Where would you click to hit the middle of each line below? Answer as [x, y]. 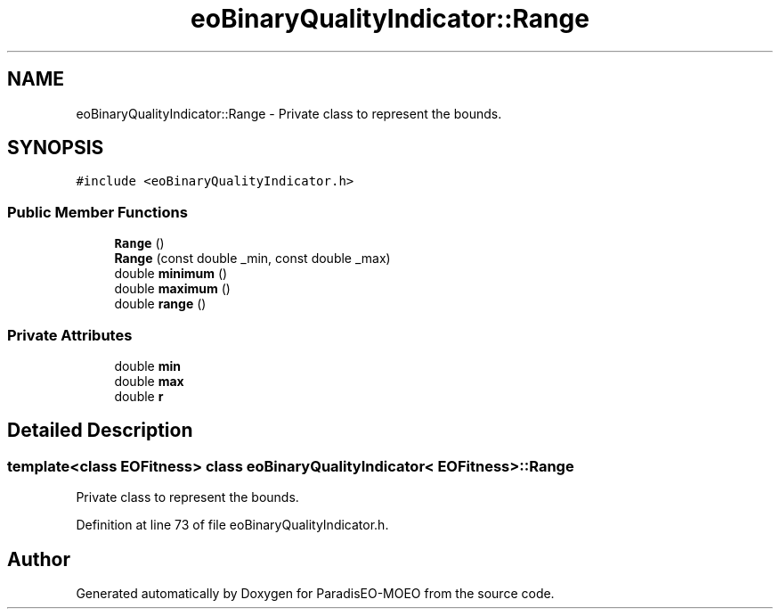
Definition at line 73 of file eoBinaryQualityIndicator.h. [232, 525]
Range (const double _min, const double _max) [252, 259]
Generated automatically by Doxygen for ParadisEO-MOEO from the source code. [315, 593]
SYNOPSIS [56, 148]
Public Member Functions [97, 212]
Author [39, 559]
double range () [160, 304]
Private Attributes [70, 335]
